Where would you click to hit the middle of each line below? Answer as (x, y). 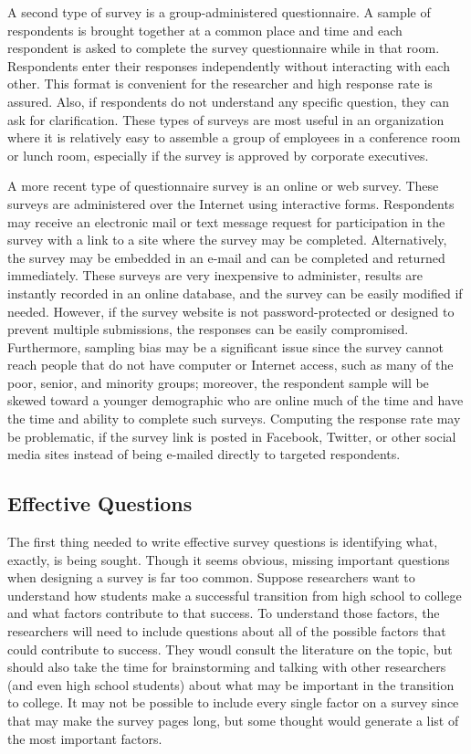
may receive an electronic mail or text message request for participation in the (226, 221)
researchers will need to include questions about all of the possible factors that (227, 631)
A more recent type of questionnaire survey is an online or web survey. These (223, 186)
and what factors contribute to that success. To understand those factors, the (224, 613)
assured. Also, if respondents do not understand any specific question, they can (229, 101)
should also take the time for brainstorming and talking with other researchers (227, 667)
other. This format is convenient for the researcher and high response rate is (220, 84)
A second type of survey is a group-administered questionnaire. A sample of (219, 12)
